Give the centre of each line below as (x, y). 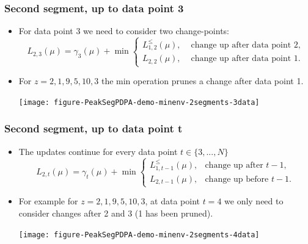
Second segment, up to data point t (94, 128)
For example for (48, 201)
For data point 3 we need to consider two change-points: (124, 31)
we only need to (254, 201)
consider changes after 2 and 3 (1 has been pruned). (116, 213)
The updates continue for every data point (98, 151)
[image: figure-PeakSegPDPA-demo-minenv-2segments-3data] (139, 102)
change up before (237, 179)
